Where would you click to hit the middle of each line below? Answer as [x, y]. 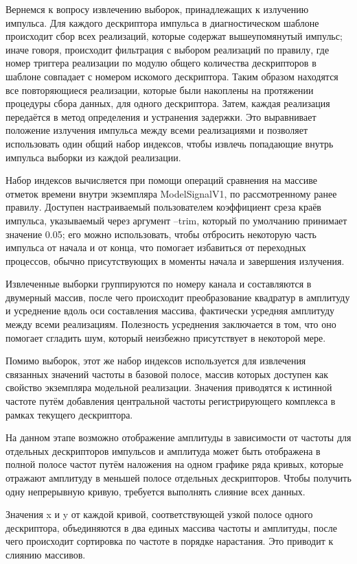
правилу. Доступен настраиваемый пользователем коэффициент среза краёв [163, 207]
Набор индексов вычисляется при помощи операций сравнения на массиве [161, 180]
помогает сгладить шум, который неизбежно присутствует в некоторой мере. [166, 337]
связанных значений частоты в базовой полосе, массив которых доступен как [167, 374]
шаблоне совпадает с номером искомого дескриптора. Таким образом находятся [172, 76]
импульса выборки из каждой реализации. [93, 157]
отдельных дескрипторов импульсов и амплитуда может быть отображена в [163, 450]
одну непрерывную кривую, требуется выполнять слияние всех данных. [156, 491]
